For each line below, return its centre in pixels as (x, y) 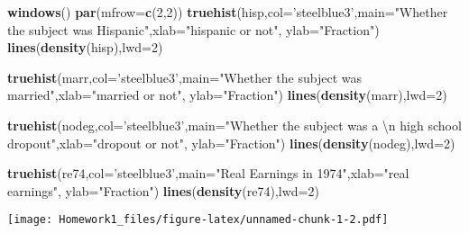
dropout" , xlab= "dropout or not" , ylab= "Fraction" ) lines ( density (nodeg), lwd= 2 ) (231, 143)
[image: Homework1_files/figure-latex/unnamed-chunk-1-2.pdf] (198, 220)
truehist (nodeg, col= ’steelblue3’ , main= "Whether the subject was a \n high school (234, 125)
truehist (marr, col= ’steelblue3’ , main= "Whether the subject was (184, 77)
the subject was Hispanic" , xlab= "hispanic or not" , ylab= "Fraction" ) (193, 29)
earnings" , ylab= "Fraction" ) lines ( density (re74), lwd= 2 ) (163, 190)
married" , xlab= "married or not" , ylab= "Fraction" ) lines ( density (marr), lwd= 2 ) (227, 95)
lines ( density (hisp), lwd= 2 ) (85, 47)
